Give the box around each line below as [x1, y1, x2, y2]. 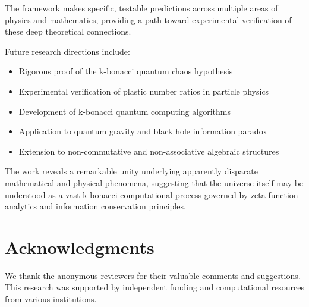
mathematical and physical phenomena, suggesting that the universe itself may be [5, 176, 304, 189]
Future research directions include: [5, 45, 130, 57]
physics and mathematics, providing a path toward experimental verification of [5, 13, 292, 26]
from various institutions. [5, 293, 97, 305]
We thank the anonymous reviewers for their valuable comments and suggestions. [5, 269, 301, 281]
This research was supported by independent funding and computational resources [5, 281, 304, 293]
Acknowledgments [5, 234, 154, 259]
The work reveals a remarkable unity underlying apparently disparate [5, 165, 258, 177]
